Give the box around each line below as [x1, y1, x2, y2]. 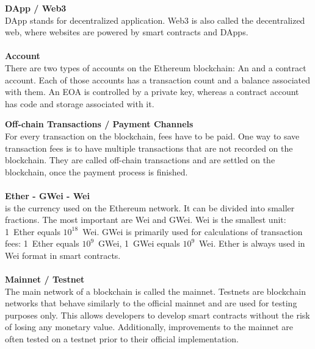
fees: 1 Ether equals [5, 237, 79, 250]
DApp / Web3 [5, 2, 67, 14]
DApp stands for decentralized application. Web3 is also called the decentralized [5, 13, 305, 26]
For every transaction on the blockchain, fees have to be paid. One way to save [5, 129, 300, 142]
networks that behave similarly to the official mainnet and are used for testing [5, 297, 297, 309]
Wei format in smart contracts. [5, 249, 121, 261]
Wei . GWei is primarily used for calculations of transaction [82, 225, 303, 238]
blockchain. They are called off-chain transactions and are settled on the [5, 153, 275, 166]
